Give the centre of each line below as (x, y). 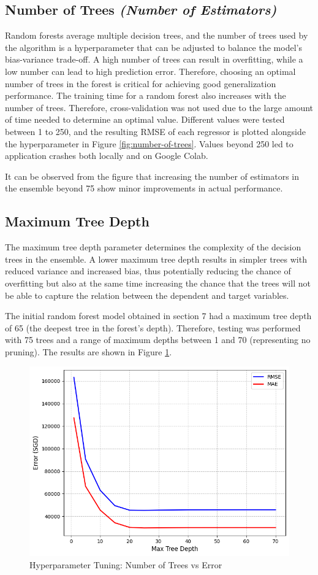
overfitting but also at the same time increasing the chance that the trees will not (158, 283)
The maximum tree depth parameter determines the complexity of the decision (153, 247)
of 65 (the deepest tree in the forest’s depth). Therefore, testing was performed (153, 327)
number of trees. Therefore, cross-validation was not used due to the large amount (159, 107)
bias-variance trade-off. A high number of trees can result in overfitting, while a (154, 59)
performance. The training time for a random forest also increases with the (146, 95)
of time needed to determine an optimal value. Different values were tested (145, 119)
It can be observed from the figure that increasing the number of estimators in (152, 176)
